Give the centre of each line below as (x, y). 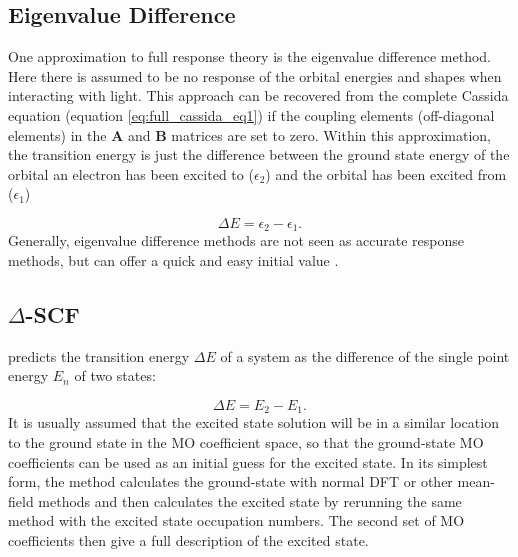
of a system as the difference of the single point (365, 355)
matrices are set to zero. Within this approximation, (331, 134)
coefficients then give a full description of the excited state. (188, 540)
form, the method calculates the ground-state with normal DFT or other (230, 481)
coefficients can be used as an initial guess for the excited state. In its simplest (248, 461)
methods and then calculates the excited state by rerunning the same (250, 500)
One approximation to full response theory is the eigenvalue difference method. (249, 56)
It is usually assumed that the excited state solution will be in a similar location (253, 422)
